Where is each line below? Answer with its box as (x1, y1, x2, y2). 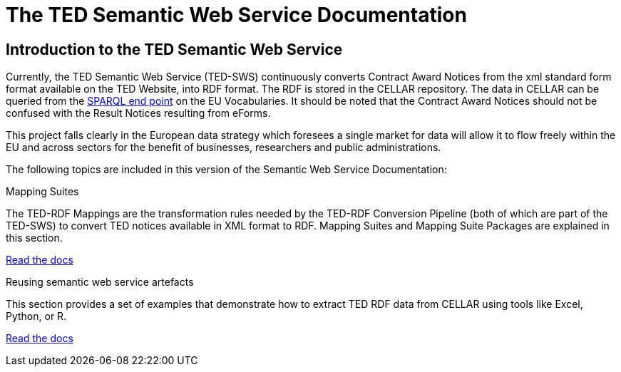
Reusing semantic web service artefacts (6, 276, 194, 289)
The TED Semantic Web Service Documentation (6, 3, 467, 27)
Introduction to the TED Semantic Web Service (6, 40, 343, 58)
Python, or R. (6, 310, 67, 323)
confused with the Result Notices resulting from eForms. (6, 107, 271, 120)
